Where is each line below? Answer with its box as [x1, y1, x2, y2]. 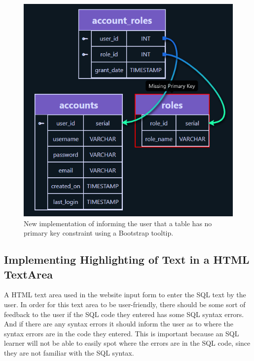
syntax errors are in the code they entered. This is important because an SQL [4, 328, 239, 338]
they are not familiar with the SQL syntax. [4, 348, 134, 358]
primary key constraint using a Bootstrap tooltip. [24, 228, 174, 238]
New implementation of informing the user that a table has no [24, 218, 212, 228]
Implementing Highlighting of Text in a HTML [4, 252, 250, 267]
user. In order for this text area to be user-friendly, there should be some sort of [4, 299, 246, 310]
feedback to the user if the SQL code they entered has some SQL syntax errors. [4, 309, 244, 319]
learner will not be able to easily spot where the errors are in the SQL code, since [4, 338, 251, 348]
